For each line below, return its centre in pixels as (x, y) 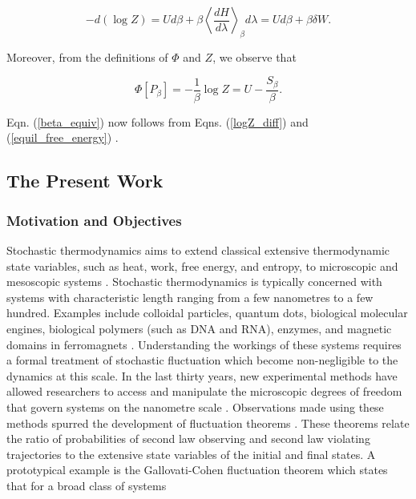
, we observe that (254, 56)
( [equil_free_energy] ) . (63, 137)
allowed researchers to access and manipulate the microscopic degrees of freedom (204, 391)
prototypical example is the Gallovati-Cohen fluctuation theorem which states (197, 470)
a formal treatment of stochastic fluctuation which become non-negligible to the (202, 360)
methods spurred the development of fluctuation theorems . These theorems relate (208, 423)
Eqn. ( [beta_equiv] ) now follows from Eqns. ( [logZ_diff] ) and (158, 121)
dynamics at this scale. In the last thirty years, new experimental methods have (202, 375)
